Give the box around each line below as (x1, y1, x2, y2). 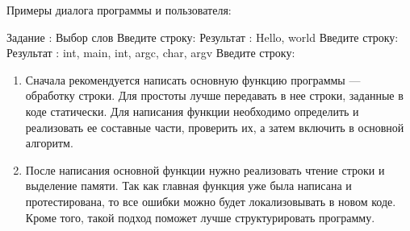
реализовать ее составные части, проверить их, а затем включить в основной (25, 118, 404, 135)
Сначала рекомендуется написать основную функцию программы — (25, 71, 361, 88)
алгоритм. (25, 134, 73, 151)
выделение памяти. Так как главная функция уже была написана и (25, 177, 352, 194)
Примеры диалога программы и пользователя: (6, 2, 232, 18)
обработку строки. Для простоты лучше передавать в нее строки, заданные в (25, 87, 404, 104)
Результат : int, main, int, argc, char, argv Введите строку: (6, 44, 295, 61)
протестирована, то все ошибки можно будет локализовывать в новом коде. (25, 192, 396, 209)
